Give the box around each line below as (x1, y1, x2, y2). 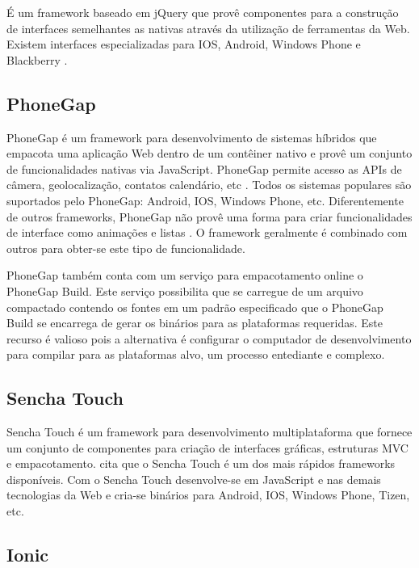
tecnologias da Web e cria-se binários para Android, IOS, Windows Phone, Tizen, (6, 486, 410, 503)
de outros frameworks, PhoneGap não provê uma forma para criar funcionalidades (6, 208, 413, 225)
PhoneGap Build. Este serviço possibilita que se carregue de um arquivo (6, 282, 363, 299)
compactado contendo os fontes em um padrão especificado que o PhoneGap (6, 298, 383, 315)
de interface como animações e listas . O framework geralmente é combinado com (6, 224, 408, 241)
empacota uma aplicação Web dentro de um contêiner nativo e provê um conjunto (6, 145, 413, 162)
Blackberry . (6, 51, 68, 68)
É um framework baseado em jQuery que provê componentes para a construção (6, 4, 399, 20)
